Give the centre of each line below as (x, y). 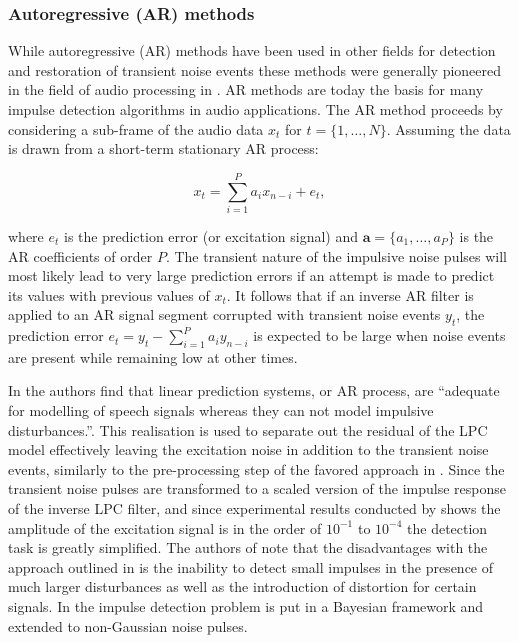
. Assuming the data (448, 128)
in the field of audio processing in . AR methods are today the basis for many (246, 89)
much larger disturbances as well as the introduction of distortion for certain (242, 586)
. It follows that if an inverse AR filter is (350, 294)
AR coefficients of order (80, 255)
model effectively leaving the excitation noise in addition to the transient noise (248, 449)
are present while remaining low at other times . (153, 356)
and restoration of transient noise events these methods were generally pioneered (255, 69)
